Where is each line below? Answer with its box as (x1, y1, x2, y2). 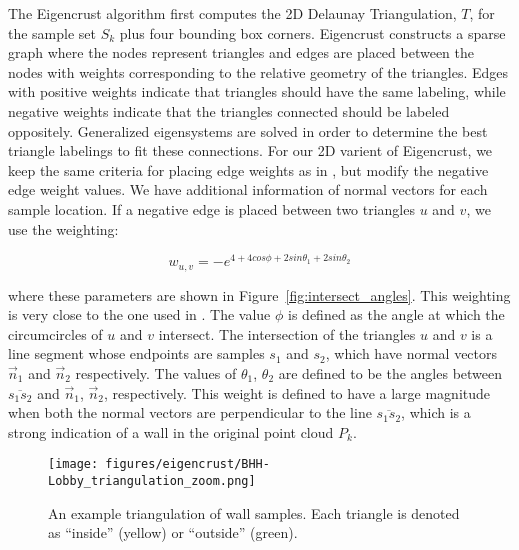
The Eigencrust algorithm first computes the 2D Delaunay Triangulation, (8, 3, 457, 23)
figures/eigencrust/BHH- (105, 457, 270, 472)
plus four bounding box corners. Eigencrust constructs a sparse (119, 22, 506, 43)
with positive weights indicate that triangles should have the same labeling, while (8, 81, 506, 102)
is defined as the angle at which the (288, 304, 505, 325)
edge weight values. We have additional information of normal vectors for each (8, 179, 488, 200)
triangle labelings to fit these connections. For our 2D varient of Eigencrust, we (8, 140, 493, 161)
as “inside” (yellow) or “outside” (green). (48, 522, 298, 543)
